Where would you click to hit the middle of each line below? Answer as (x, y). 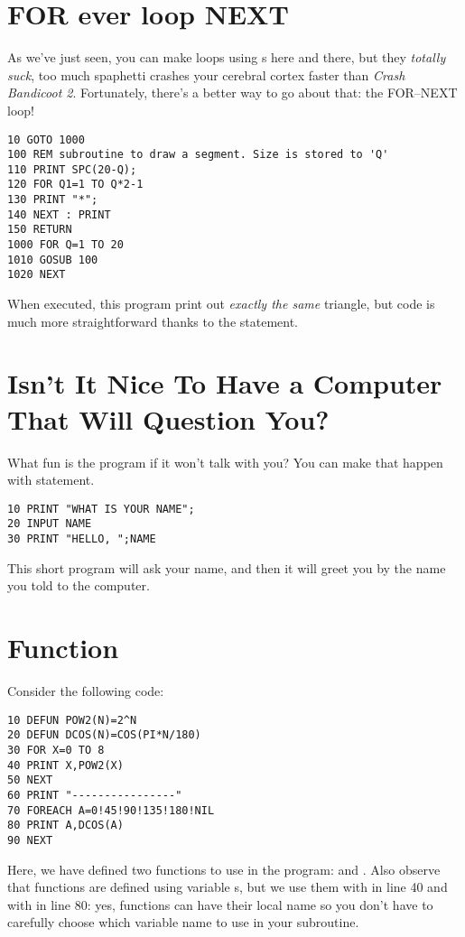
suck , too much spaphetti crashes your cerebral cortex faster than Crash (206, 74)
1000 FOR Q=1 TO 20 (65, 245)
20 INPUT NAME (50, 524)
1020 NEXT (37, 275)
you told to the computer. (79, 585)
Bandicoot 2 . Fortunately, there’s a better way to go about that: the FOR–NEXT (232, 93)
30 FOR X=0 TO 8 (56, 750)
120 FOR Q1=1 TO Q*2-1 (75, 185)
